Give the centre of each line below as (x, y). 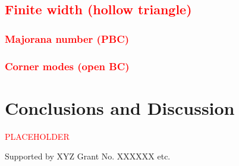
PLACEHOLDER (37, 136)
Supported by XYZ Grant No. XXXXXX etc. (88, 156)
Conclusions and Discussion (120, 107)
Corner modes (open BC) (67, 66)
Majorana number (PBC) (67, 38)
